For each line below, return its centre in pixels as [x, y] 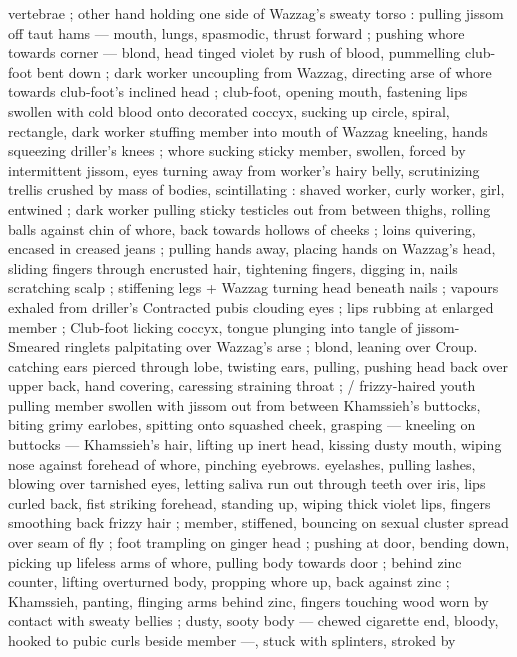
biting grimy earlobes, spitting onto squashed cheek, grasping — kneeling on [242, 424]
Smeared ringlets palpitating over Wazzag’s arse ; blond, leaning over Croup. [243, 346]
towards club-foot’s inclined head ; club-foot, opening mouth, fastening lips [238, 91]
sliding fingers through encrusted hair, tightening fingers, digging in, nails [233, 267]
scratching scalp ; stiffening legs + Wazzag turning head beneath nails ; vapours [253, 287]
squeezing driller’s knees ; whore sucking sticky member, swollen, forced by [237, 150]
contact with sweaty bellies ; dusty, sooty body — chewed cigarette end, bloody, [253, 620]
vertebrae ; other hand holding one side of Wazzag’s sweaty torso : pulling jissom [256, 13]
